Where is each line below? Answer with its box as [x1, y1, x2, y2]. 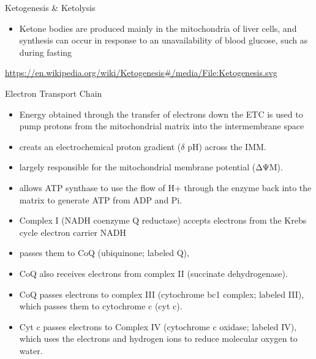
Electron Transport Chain [5, 86, 102, 99]
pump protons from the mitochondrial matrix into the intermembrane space [19, 119, 304, 132]
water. [19, 344, 43, 357]
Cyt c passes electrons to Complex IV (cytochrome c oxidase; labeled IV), [19, 320, 297, 333]
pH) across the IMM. [187, 140, 266, 153]
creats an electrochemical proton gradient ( [19, 140, 181, 153]
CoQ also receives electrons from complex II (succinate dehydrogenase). [19, 266, 288, 279]
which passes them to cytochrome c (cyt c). [19, 300, 182, 312]
